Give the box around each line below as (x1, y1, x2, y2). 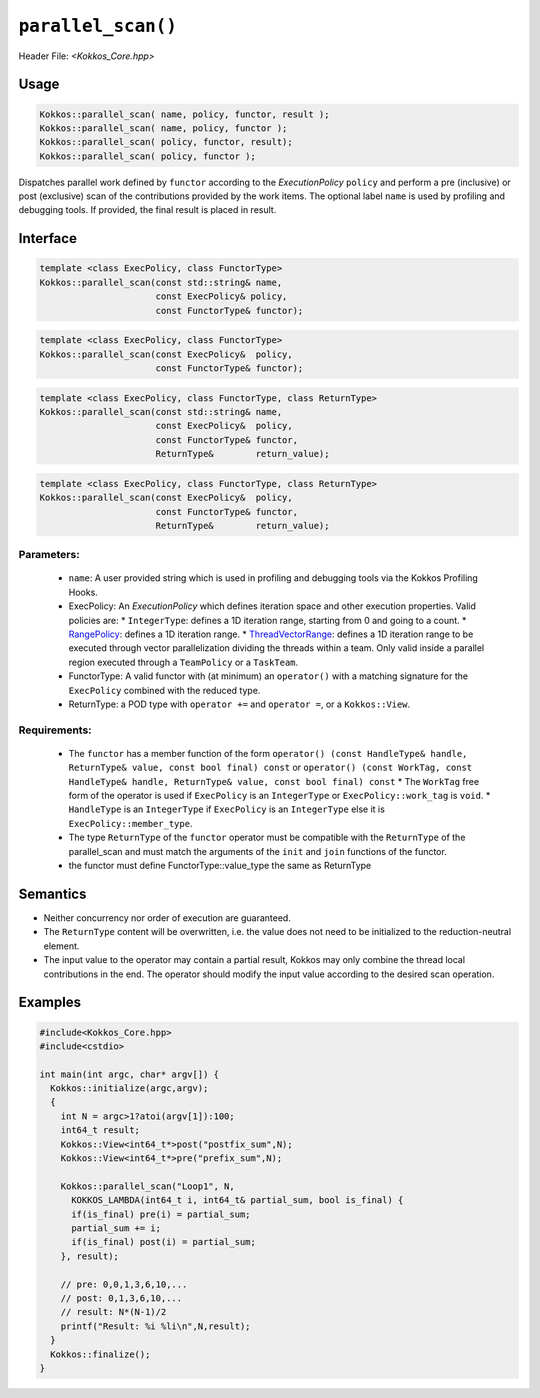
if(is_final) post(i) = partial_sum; (71, 1236, 257, 1248)
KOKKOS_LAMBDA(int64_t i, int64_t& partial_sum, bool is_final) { (71, 1195, 404, 1206)
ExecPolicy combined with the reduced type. (68, 684, 261, 696)
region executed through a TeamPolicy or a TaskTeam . (68, 656, 299, 668)
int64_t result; (60, 1125, 140, 1136)
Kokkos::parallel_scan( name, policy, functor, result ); (39, 108, 330, 120)
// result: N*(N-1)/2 (60, 1306, 167, 1318)
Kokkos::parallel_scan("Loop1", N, (60, 1180, 235, 1192)
